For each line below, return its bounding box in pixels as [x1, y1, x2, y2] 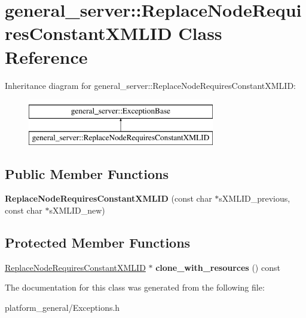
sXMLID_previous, [219, 192, 290, 205]
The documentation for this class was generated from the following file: [5, 281, 265, 294]
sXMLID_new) [49, 204, 105, 217]
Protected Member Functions [5, 233, 191, 252]
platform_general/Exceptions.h [5, 301, 120, 314]
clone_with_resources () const [155, 261, 280, 273]
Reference [5, 44, 88, 69]
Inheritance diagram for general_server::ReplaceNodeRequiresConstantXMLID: [5, 79, 296, 91]
